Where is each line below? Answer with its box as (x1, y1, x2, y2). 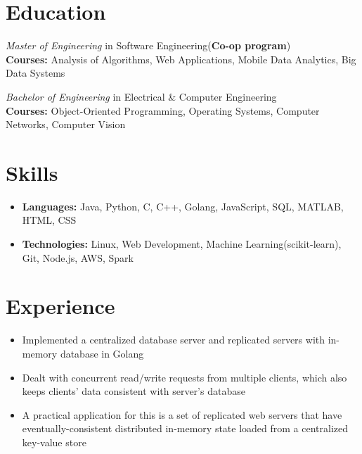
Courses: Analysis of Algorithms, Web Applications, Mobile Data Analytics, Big (6, 51, 356, 66)
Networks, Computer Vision (6, 117, 126, 132)
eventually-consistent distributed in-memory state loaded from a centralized (22, 421, 349, 436)
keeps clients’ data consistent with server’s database (22, 384, 245, 398)
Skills (6, 158, 58, 187)
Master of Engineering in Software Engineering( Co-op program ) (6, 38, 291, 53)
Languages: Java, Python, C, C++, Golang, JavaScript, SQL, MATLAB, (22, 198, 344, 213)
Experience (6, 291, 115, 320)
